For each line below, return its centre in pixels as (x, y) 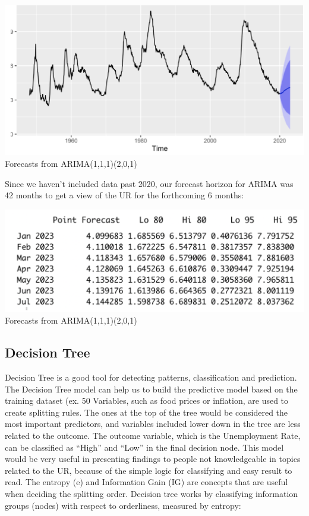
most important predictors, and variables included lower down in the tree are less (153, 424)
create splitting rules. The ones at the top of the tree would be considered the (146, 412)
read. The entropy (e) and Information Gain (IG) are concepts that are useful (146, 482)
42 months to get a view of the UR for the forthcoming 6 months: (124, 195)
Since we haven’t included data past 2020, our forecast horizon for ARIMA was (149, 183)
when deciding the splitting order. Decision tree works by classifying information (152, 493)
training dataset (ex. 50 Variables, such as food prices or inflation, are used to (147, 401)
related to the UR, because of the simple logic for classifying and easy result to (149, 470)
